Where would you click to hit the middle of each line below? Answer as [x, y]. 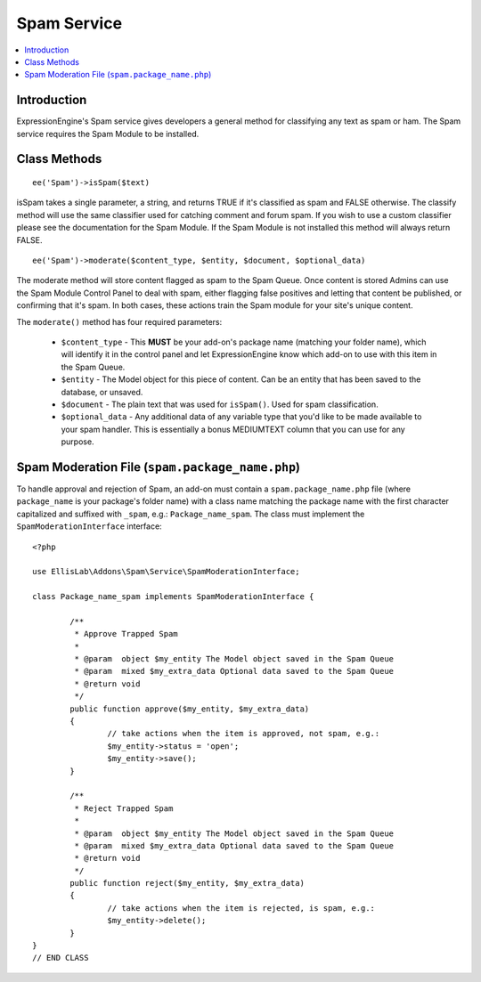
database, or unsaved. [102, 392]
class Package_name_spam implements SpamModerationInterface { [173, 597]
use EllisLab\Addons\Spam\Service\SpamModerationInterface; [166, 572]
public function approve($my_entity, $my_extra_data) [190, 709]
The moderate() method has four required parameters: [119, 321]
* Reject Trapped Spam [124, 808]
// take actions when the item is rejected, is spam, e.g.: [241, 908]
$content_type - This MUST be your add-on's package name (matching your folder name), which [244, 342]
